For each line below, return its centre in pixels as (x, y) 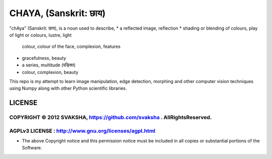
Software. (32, 148)
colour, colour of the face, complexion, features (71, 47)
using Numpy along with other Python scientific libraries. (68, 89)
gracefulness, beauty (44, 58)
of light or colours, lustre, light (41, 35)
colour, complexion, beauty (50, 72)
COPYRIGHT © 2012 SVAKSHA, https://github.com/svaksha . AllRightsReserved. (111, 117)
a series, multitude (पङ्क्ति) (49, 65)
